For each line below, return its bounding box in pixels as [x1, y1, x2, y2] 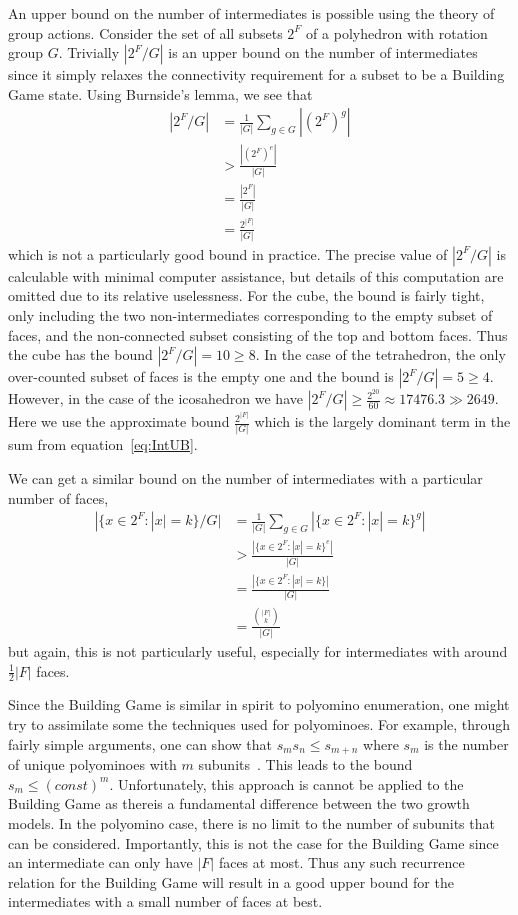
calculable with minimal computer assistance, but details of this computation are [8, 265, 504, 286]
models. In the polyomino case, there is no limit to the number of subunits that [8, 812, 495, 833]
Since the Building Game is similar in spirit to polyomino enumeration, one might [8, 694, 510, 715]
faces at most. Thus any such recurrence [218, 852, 465, 873]
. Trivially [58, 42, 120, 63]
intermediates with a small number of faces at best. [8, 891, 323, 912]
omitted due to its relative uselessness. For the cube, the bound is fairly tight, [8, 285, 485, 306]
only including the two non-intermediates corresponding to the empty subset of [8, 305, 493, 326]
